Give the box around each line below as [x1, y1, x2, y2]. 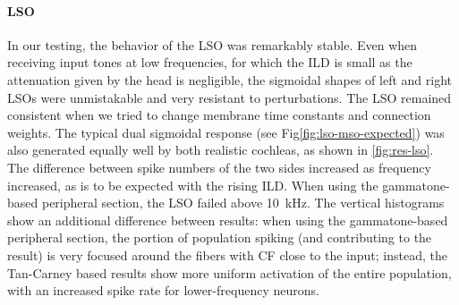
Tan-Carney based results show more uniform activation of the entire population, [7, 263, 452, 282]
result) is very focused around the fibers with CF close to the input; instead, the [7, 245, 447, 264]
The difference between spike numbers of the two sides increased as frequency [7, 157, 431, 176]
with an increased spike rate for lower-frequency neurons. [7, 281, 319, 300]
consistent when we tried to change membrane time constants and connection [7, 106, 431, 124]
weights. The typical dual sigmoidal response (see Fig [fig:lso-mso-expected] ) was [7, 123, 445, 141]
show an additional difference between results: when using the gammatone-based [7, 210, 448, 229]
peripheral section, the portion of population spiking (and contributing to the [7, 228, 432, 247]
